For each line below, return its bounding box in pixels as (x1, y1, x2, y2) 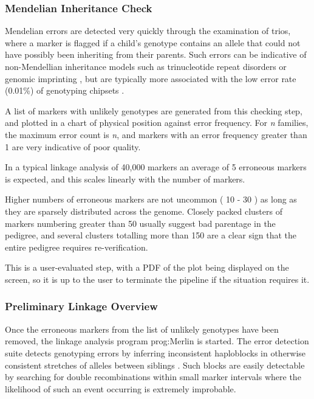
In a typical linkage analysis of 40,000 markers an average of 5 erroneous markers (5, 161, 307, 173)
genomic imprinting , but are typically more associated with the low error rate (5, 72, 296, 85)
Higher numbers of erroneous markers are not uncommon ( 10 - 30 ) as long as (5, 193, 297, 206)
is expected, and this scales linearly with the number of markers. (5, 172, 245, 185)
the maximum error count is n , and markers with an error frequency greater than (5, 128, 307, 141)
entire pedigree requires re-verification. (5, 240, 148, 253)
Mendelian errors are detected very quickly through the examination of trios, (5, 24, 291, 37)
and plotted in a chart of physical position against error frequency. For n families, (5, 116, 309, 129)
